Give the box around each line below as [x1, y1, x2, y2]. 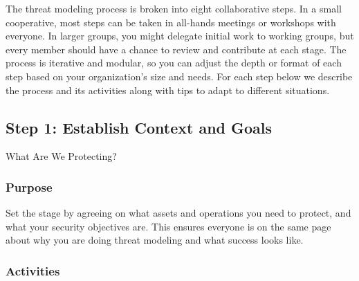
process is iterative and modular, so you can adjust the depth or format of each [6, 55, 342, 70]
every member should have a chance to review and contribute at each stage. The [6, 42, 347, 56]
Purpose [6, 178, 53, 195]
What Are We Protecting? [6, 149, 117, 163]
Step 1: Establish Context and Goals [6, 116, 273, 138]
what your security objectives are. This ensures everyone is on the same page [6, 219, 331, 233]
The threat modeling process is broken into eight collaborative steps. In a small [6, 1, 342, 15]
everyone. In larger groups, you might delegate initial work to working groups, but [6, 28, 354, 43]
